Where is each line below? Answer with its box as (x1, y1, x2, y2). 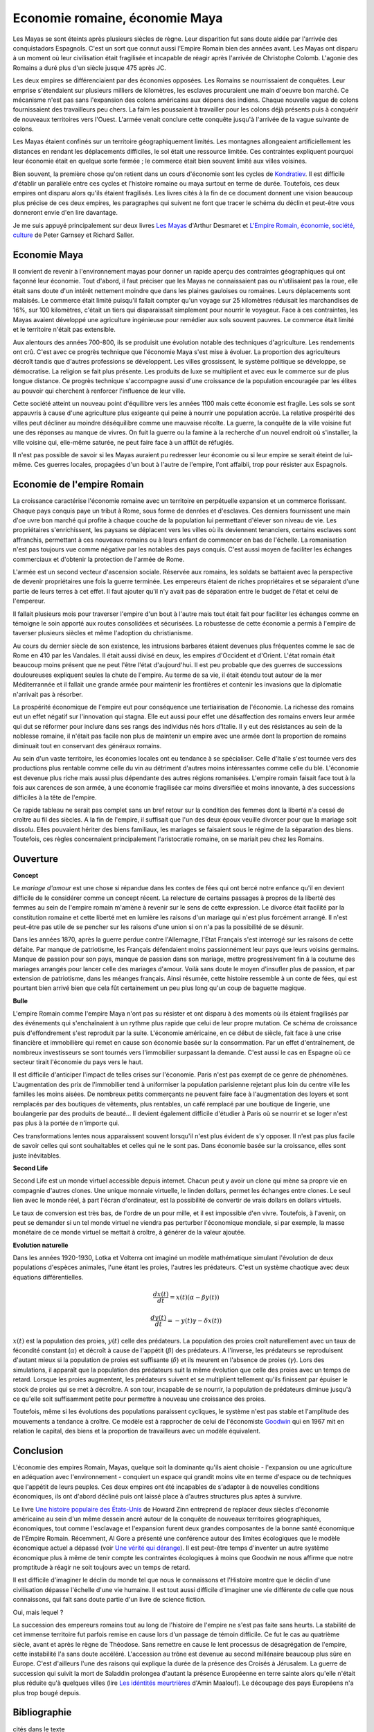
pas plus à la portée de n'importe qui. (12, 1119, 120, 1127)
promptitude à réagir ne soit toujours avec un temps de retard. (12, 1563, 190, 1571)
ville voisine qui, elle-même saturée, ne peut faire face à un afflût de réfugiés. (12, 438, 234, 446)
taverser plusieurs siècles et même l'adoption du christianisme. (12, 629, 193, 637)
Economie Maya (12, 249, 84, 260)
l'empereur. (12, 597, 46, 606)
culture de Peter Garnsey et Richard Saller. (12, 231, 134, 239)
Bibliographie (12, 1706, 72, 1718)
